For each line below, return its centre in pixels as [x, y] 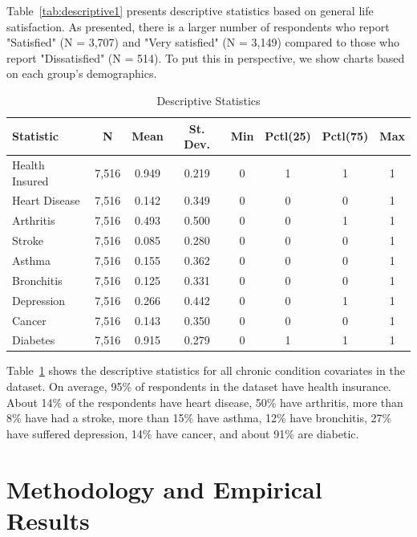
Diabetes [34, 340]
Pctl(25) [288, 136]
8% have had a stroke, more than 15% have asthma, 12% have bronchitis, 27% [199, 418]
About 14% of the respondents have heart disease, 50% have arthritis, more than [205, 402]
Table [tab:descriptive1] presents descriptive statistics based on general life [190, 10]
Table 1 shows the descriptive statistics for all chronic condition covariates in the [206, 370]
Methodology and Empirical [164, 488]
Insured [30, 180]
